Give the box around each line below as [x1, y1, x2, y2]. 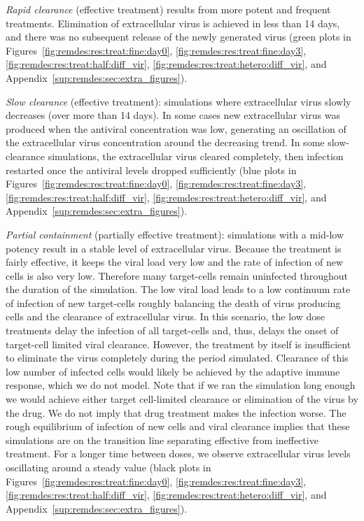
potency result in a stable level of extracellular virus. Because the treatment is [6, 241, 342, 255]
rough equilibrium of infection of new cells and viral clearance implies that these [6, 419, 350, 434]
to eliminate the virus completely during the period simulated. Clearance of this [6, 350, 349, 365]
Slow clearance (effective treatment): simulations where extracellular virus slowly [6, 94, 351, 108]
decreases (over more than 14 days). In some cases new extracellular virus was [6, 108, 340, 122]
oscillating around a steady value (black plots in [6, 460, 211, 474]
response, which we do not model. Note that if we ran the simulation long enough [6, 378, 356, 392]
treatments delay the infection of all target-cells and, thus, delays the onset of [6, 323, 339, 338]
